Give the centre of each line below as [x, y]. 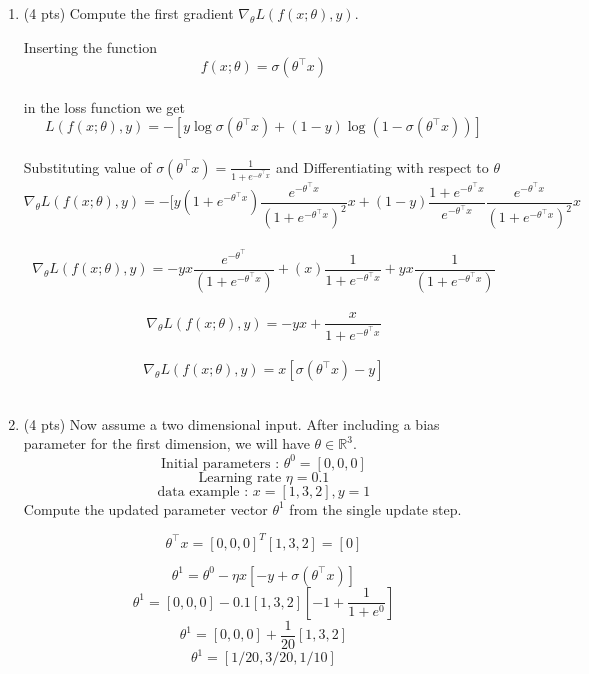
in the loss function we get [104, 106]
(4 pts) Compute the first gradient [128, 13]
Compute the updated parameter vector [145, 508]
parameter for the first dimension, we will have [166, 443]
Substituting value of [87, 166]
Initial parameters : [220, 463]
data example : [203, 491]
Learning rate [240, 477]
